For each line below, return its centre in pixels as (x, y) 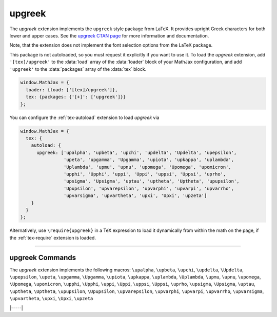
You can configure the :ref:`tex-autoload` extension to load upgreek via (84, 117)
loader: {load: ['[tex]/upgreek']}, (72, 90)
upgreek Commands (43, 257)
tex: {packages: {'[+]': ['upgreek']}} (76, 97)
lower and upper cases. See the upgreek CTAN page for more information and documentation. (109, 35)
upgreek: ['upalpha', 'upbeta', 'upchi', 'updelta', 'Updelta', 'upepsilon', (137, 152)
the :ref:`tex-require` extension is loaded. (53, 237)
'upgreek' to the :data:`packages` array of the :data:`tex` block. (78, 69)
